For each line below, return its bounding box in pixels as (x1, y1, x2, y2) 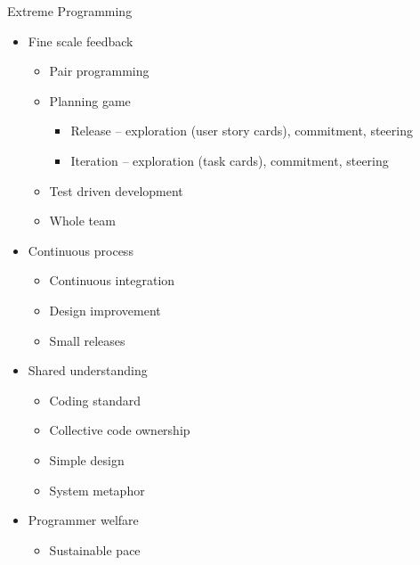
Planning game (49, 91, 131, 110)
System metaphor (49, 480, 145, 499)
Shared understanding (28, 361, 148, 380)
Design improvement (49, 300, 161, 319)
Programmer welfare (28, 511, 139, 529)
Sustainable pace (49, 540, 141, 559)
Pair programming (49, 61, 149, 80)
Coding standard (49, 390, 141, 409)
